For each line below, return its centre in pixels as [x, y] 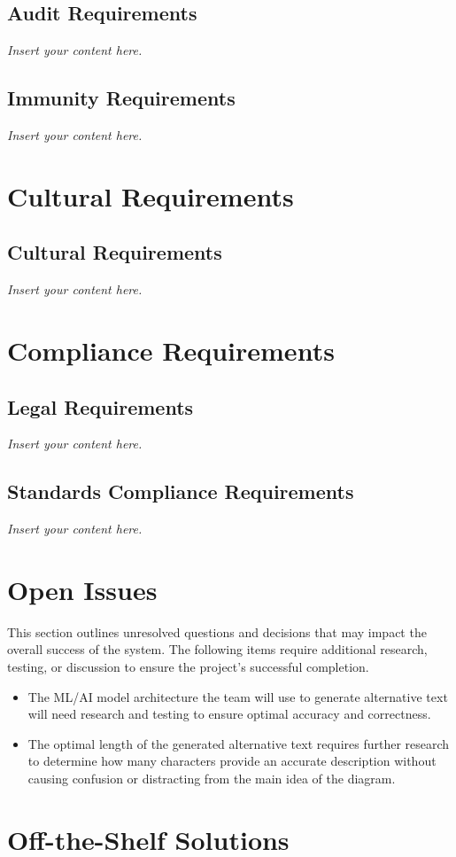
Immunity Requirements [121, 98]
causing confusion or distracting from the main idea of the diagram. [212, 779]
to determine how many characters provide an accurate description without [232, 761]
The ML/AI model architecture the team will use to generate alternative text [238, 696]
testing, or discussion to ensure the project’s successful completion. [188, 667]
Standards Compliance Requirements [181, 491]
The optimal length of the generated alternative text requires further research [239, 743]
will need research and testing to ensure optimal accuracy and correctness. [229, 714]
